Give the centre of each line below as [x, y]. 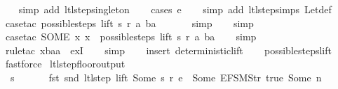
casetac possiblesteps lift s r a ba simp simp [129, 23]
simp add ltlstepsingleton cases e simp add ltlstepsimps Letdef [175, 9]
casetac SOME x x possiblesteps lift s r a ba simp [131, 37]
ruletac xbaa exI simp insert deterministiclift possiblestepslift [168, 50]
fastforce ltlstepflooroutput [65, 64]
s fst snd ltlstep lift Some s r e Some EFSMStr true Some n [166, 77]
